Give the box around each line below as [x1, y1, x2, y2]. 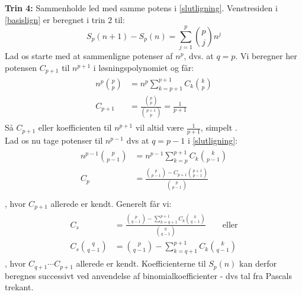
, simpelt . [200, 121, 237, 134]
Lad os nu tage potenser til [5, 134, 103, 147]
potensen [5, 61, 37, 73]
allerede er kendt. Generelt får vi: [50, 197, 172, 209]
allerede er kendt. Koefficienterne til [76, 257, 206, 270]
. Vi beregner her [235, 50, 297, 62]
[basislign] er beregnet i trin [5, 13, 105, 25]
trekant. [5, 281, 34, 293]
